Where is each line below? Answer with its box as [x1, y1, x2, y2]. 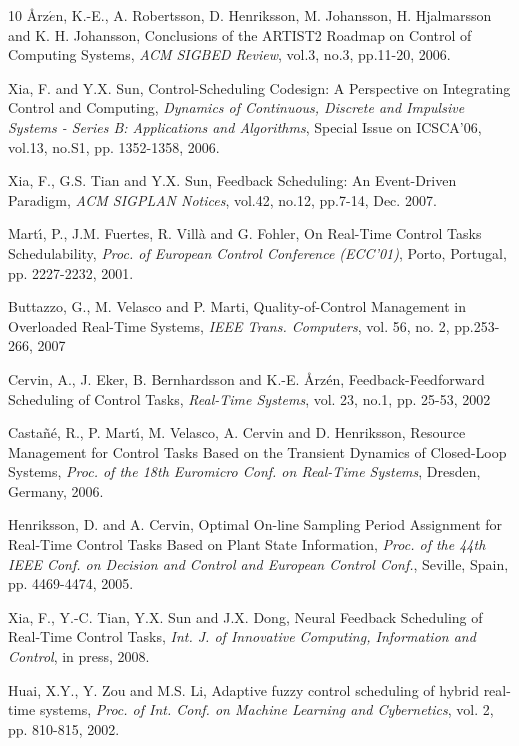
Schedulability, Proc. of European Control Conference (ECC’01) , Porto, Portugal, [8, 242, 507, 263]
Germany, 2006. [8, 480, 104, 501]
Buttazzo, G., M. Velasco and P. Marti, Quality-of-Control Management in [8, 296, 467, 317]
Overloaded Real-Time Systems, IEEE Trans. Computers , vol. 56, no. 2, [8, 315, 450, 336]
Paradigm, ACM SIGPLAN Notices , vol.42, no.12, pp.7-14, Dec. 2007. [8, 189, 437, 210]
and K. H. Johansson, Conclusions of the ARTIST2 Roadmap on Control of [8, 24, 472, 45]
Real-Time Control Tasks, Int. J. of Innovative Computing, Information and [8, 626, 476, 647]
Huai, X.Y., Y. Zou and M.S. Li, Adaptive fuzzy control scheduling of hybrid [8, 679, 479, 700]
